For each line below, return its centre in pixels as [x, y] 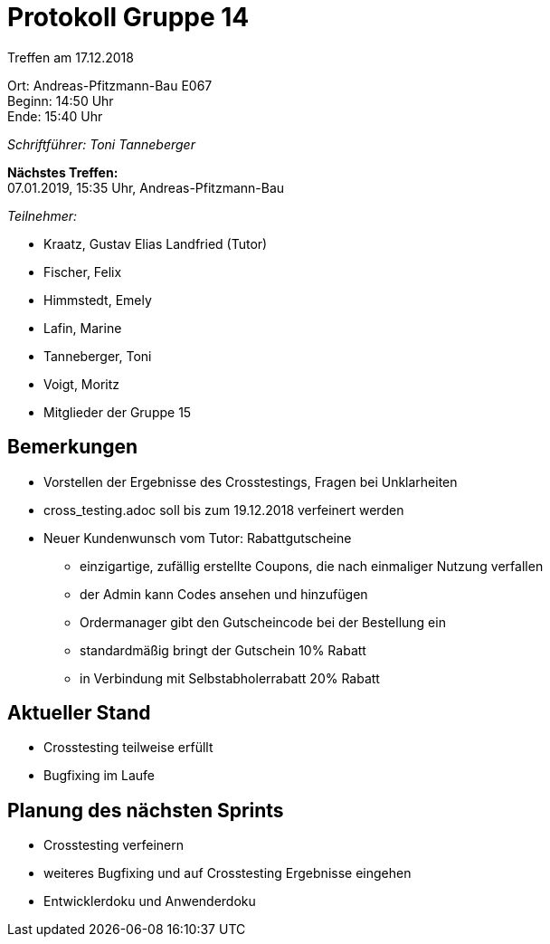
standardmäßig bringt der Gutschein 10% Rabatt [223, 650]
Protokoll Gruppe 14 [128, 17]
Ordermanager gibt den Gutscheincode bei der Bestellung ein [263, 622]
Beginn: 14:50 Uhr [61, 100]
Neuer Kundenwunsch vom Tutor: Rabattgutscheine [198, 538]
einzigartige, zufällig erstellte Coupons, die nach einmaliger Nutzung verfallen [312, 566]
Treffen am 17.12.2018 [71, 57]
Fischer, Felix [83, 272]
